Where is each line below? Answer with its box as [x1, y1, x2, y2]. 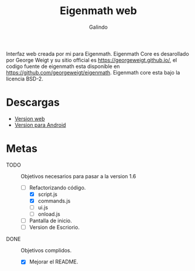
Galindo [88, 23, 108, 31]
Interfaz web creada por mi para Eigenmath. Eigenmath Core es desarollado [6, 50, 189, 57]
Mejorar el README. [29, 258, 78, 265]
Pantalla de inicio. [29, 217, 72, 224]
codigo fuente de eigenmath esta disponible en [6, 63, 120, 70]
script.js [37, 191, 57, 198]
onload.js [37, 211, 60, 218]
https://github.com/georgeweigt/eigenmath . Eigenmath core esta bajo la [6, 69, 180, 76]
